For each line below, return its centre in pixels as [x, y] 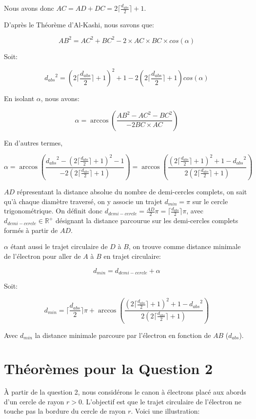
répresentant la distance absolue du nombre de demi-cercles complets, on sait [132, 192]
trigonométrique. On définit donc [53, 211]
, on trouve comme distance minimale [185, 246]
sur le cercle [210, 201]
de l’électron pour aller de [42, 256]
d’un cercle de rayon [34, 401]
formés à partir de [31, 230]
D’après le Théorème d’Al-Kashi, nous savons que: [79, 24]
